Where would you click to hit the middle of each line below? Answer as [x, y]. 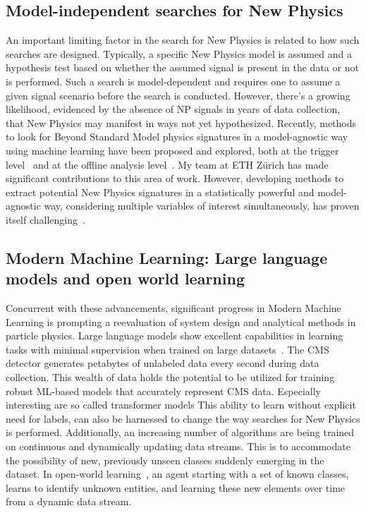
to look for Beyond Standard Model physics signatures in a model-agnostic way [177, 137]
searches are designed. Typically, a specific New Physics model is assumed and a [179, 53]
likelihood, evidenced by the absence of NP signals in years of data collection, [173, 109]
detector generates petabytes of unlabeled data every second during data [163, 363]
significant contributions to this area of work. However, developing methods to [175, 178]
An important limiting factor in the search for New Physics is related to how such [183, 40]
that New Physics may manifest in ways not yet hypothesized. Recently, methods [181, 122]
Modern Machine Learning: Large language [167, 257]
